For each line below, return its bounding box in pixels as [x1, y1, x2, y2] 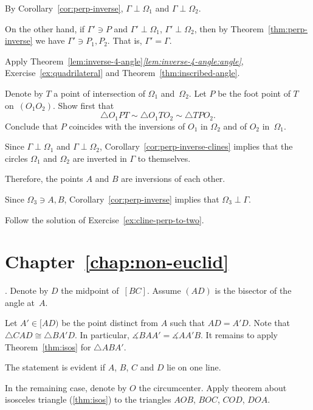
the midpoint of [61, 284, 119, 297]
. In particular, [74, 328, 129, 341]
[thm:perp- [268, 22, 308, 35]
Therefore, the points [5, 172, 83, 185]
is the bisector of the [215, 284, 292, 297]
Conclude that [5, 119, 58, 132]
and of [223, 119, 247, 132]
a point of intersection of [53, 86, 145, 99]
